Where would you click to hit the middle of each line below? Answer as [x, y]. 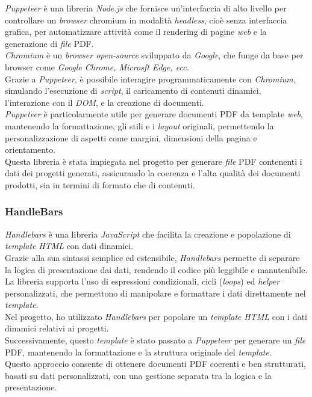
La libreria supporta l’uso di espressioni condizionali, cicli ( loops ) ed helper [142, 281]
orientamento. [30, 149]
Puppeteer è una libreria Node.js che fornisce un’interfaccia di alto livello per [146, 8]
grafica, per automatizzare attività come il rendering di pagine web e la [136, 32]
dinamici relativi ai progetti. [57, 328]
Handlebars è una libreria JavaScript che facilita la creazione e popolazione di [148, 234]
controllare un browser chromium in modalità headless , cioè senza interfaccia [146, 20]
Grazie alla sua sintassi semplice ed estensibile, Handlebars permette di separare [152, 257]
